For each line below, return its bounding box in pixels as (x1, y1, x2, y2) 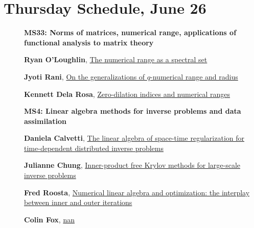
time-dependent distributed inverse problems (24, 142, 164, 153)
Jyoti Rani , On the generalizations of (24, 71, 145, 82)
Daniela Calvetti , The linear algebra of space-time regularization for (24, 133, 245, 143)
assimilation (24, 115, 66, 126)
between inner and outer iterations (24, 197, 132, 208)
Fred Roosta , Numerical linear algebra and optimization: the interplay (24, 187, 250, 197)
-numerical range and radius (150, 71, 238, 82)
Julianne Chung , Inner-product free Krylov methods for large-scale (24, 160, 241, 170)
